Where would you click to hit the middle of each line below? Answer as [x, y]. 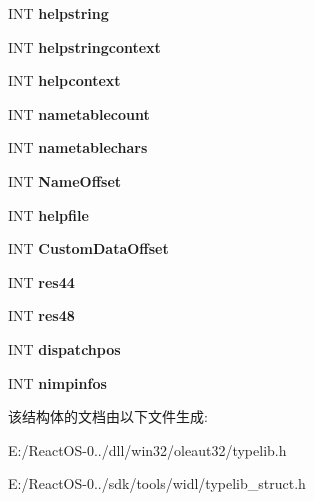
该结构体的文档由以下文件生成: [108, 416]
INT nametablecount [79, 113]
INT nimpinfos [57, 382]
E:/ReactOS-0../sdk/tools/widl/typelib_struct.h [157, 483]
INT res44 [41, 281]
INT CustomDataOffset [88, 248]
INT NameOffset [65, 180]
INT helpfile [48, 214]
